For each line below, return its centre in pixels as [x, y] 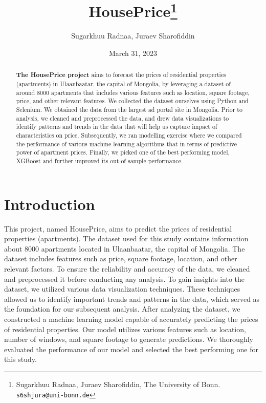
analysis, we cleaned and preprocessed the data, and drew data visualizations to [123, 118]
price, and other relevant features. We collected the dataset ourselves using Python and [132, 101]
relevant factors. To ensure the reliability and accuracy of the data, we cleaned [127, 268]
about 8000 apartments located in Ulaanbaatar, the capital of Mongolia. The [125, 248]
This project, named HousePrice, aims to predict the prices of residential [118, 228]
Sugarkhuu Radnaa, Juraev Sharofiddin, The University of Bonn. [118, 384]
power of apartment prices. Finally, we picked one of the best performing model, [123, 152]
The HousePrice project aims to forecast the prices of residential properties [121, 75]
